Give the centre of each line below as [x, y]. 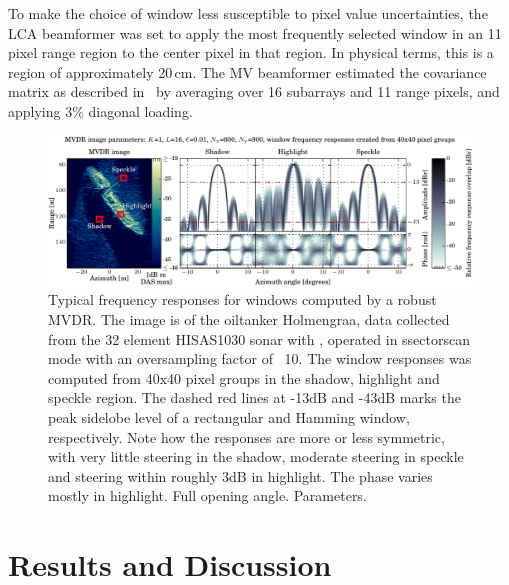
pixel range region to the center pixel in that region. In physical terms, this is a [251, 52]
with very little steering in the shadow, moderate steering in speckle [256, 456]
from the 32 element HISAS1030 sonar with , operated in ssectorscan [259, 338]
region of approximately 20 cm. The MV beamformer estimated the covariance [247, 71]
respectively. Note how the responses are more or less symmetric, [246, 436]
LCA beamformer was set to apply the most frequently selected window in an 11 [255, 32]
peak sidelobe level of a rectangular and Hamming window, [229, 417]
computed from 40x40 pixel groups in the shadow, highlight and [244, 377]
